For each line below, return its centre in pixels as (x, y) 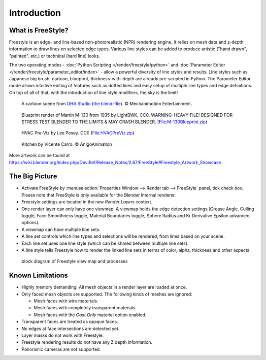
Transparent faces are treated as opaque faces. (70, 322)
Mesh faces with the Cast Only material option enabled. (90, 315)
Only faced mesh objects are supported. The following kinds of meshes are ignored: (107, 294)
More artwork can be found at (39, 156)
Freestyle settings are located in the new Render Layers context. (87, 202)
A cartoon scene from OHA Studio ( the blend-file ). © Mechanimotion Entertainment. (107, 104)
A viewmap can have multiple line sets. (61, 229)
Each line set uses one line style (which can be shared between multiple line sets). (105, 243)
